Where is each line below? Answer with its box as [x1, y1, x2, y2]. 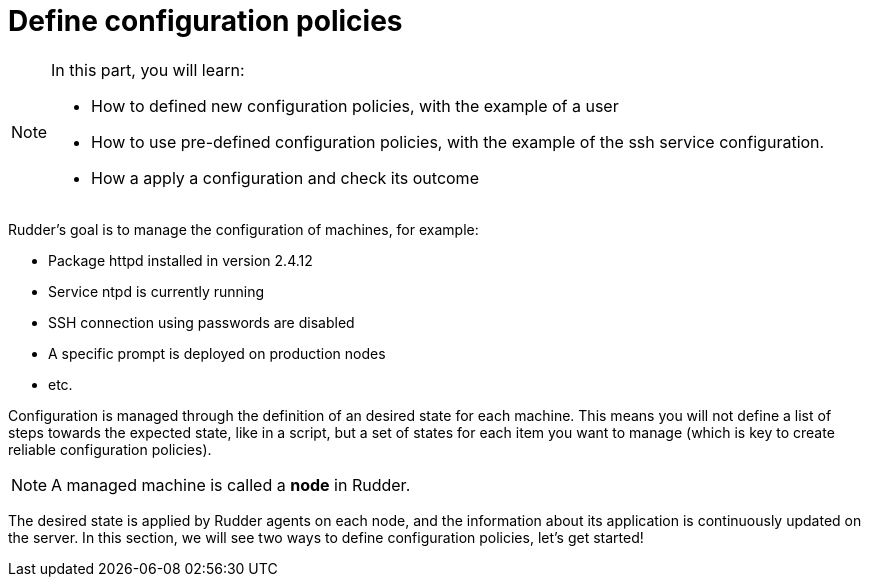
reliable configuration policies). [8, 440, 212, 458]
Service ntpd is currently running [48, 282, 265, 300]
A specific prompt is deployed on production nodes [48, 344, 386, 362]
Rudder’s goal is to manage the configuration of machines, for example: [8, 220, 479, 238]
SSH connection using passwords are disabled [48, 313, 355, 331]
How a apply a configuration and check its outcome [91, 167, 479, 188]
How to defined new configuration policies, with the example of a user [91, 95, 619, 116]
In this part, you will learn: [51, 59, 245, 80]
